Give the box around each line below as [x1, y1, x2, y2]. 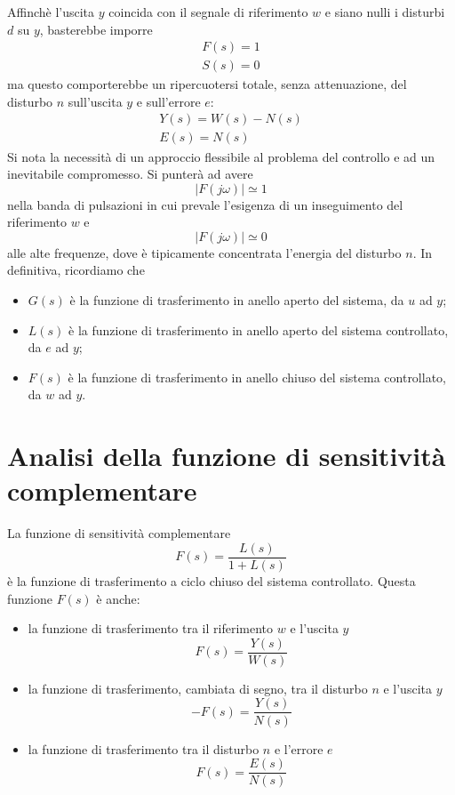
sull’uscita [68, 92, 123, 110]
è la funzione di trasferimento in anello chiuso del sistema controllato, [68, 367, 446, 386]
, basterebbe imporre [39, 20, 153, 38]
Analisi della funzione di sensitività [7, 438, 446, 474]
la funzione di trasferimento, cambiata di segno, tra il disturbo [28, 679, 368, 697]
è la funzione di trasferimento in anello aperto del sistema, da [69, 291, 404, 309]
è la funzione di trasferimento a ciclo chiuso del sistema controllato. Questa [7, 572, 416, 590]
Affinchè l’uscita [7, 3, 95, 20]
